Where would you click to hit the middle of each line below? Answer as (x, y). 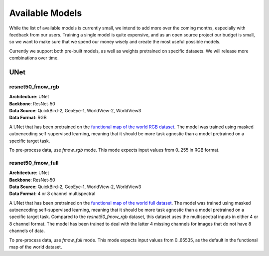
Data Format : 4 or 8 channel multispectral (52, 194)
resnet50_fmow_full (34, 163)
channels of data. (27, 231)
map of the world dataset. (36, 247)
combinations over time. (34, 58)
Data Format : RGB (28, 118)
